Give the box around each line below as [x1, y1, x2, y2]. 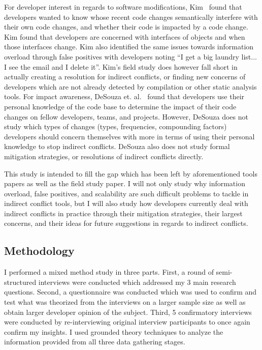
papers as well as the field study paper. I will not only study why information [4, 178, 245, 189]
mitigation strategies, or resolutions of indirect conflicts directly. [4, 151, 204, 161]
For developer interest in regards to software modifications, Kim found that [4, 2, 242, 12]
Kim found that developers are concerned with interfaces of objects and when [4, 31, 245, 42]
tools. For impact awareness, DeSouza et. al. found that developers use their [4, 91, 245, 102]
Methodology [4, 243, 75, 258]
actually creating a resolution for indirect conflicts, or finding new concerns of [4, 71, 246, 82]
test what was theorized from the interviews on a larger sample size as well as [4, 297, 246, 307]
